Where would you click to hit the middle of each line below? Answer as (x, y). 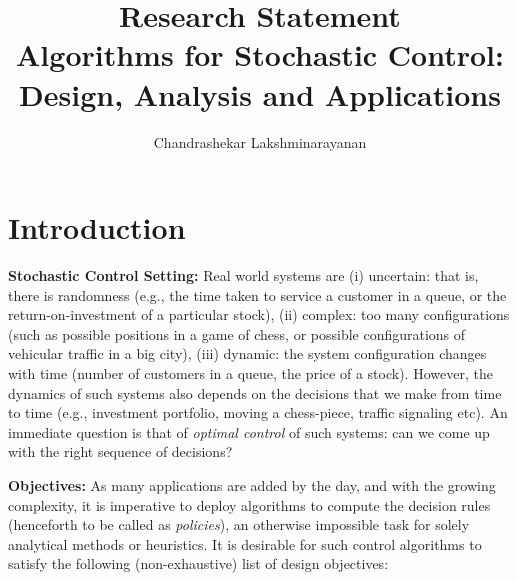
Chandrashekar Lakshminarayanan (260, 141)
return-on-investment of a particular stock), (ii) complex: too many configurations (259, 314)
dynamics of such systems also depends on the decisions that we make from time (255, 392)
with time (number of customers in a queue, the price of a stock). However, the (250, 373)
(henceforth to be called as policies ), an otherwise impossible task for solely (239, 524)
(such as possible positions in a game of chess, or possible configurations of (237, 333)
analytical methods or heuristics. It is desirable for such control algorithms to (245, 543)
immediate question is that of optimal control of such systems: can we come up (249, 431)
